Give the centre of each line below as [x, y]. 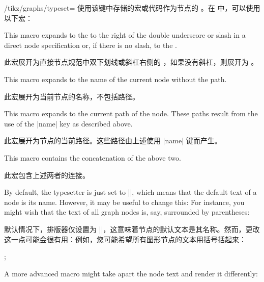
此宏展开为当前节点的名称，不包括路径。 [72, 96]
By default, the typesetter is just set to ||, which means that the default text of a [130, 192]
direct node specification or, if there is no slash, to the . [91, 45]
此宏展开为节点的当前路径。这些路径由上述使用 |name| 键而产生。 [113, 140]
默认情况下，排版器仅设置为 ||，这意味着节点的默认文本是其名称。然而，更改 [132, 229]
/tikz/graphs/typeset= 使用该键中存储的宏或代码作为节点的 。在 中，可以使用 [132, 8]
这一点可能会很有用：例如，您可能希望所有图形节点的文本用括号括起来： [125, 239]
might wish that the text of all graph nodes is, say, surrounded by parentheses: [127, 212]
